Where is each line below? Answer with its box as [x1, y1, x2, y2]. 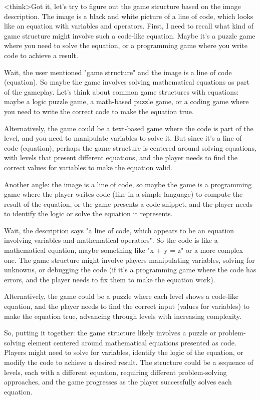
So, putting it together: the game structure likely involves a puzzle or [4, 327, 216, 338]
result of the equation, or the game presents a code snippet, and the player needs [4, 198, 252, 209]
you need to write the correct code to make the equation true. [4, 106, 194, 116]
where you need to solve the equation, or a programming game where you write [4, 40, 247, 51]
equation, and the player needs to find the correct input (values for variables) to [4, 301, 250, 311]
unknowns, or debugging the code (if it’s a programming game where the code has [4, 264, 256, 275]
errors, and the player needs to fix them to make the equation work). [4, 274, 215, 284]
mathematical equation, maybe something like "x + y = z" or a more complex [4, 245, 243, 255]
